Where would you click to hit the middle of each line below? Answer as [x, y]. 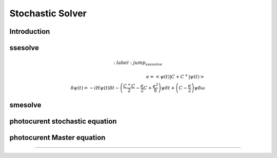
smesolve [25, 105]
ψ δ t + [168, 88]
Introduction [30, 31]
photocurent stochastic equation [63, 121]
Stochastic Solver [48, 13]
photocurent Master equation [57, 137]
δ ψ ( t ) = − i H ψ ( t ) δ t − [95, 88]
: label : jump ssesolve [138, 63]
